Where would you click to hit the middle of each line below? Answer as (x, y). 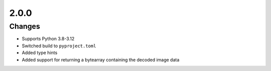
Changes (25, 26)
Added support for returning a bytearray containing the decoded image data (101, 60)
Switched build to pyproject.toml (59, 46)
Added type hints (40, 53)
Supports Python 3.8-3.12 (48, 39)
